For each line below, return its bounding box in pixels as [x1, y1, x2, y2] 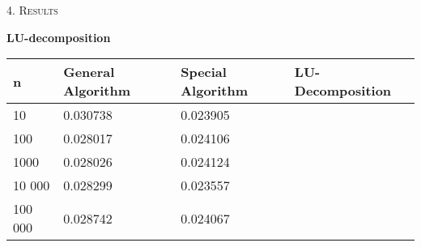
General [63, 62, 115, 82]
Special [181, 62, 227, 82]
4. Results [6, 2, 58, 18]
